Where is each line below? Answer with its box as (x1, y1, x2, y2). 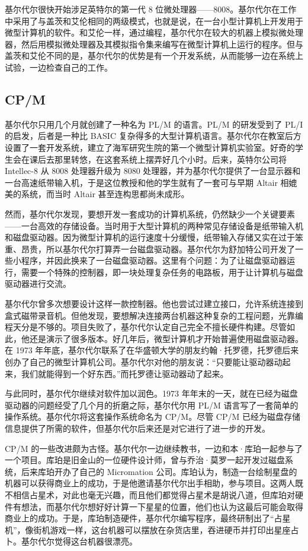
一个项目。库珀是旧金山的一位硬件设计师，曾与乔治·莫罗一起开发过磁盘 (5, 454, 285, 466)
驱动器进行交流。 (5, 277, 71, 290)
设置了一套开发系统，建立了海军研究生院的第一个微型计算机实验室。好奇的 (5, 141, 295, 153)
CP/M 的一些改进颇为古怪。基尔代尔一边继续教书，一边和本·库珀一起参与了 (5, 442, 303, 454)
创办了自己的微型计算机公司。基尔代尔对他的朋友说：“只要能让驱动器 (5, 356, 274, 368)
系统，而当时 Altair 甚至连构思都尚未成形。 (21, 188, 190, 200)
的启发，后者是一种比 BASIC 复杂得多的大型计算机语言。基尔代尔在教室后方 (5, 129, 301, 142)
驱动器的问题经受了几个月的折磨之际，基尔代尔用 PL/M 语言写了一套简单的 (5, 398, 299, 411)
